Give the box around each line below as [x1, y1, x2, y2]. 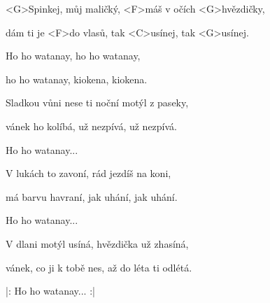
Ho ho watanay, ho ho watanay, [6, 48, 141, 63]
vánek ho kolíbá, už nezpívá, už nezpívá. [6, 118, 177, 133]
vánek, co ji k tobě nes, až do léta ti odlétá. [6, 260, 192, 274]
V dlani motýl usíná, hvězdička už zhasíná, [6, 236, 189, 251]
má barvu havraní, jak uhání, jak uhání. [6, 189, 178, 204]
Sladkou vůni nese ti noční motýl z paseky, [6, 95, 189, 110]
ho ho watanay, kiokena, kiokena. [6, 71, 148, 86]
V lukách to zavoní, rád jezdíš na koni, [6, 166, 171, 181]
